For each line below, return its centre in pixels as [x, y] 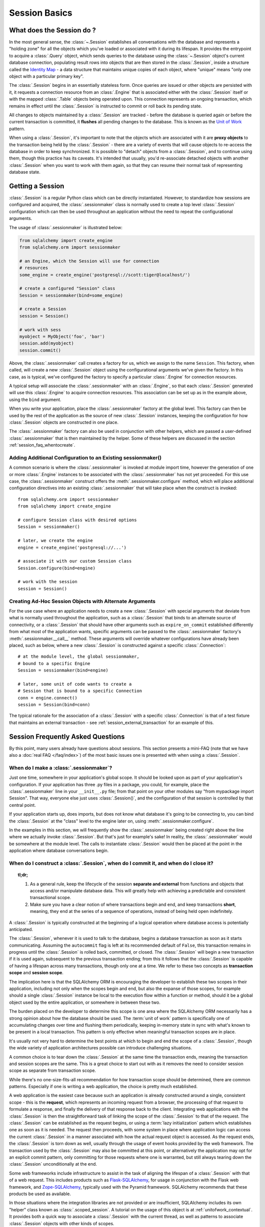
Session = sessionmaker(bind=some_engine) [71, 295]
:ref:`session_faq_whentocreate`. [42, 445]
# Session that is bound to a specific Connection [80, 691]
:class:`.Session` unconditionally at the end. [53, 1164]
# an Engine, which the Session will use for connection [89, 261]
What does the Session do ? [53, 30]
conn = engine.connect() [48, 698]
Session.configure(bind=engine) [57, 568]
